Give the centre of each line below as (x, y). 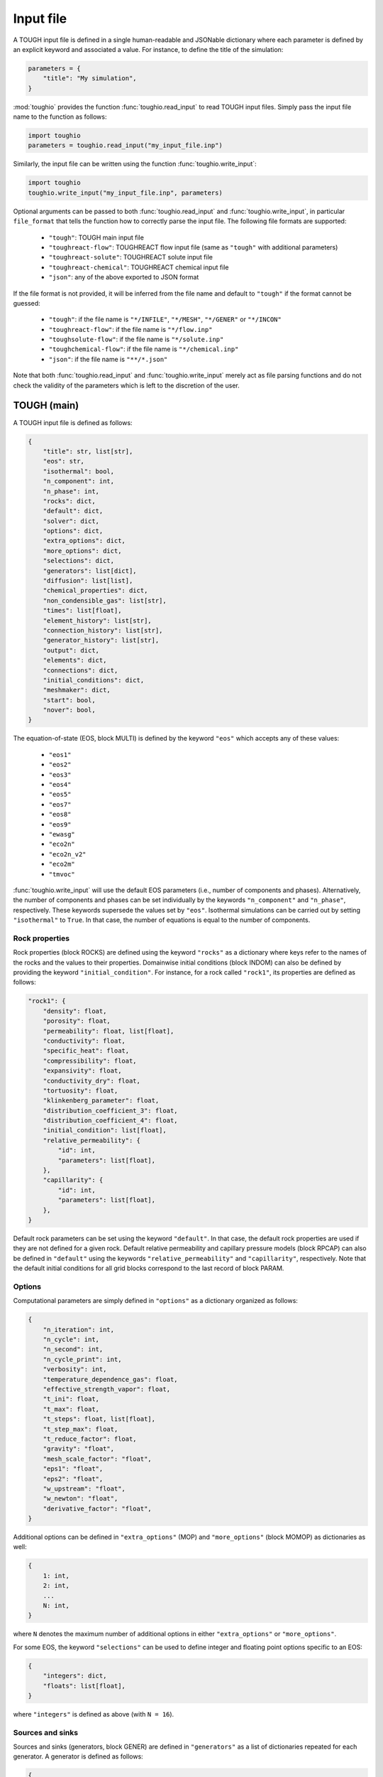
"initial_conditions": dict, (94, 680)
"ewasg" (62, 834)
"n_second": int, (73, 1349)
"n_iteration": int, (79, 1330)
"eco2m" (62, 864)
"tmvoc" (62, 874)
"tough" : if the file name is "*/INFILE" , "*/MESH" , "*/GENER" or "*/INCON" (165, 319)
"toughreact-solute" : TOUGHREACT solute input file (131, 257)
